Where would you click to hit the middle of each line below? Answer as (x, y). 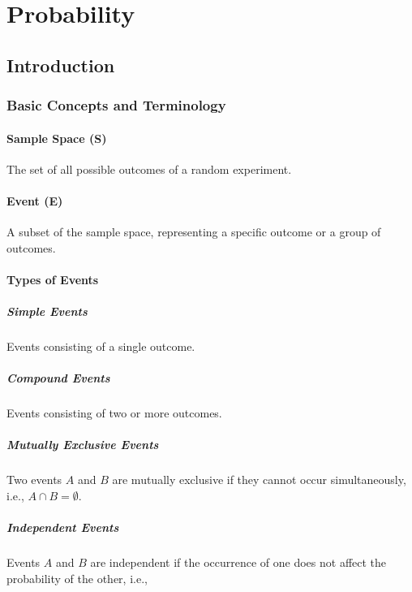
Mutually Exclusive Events (83, 445)
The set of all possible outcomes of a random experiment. (149, 169)
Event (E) (35, 200)
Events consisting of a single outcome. (101, 346)
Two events (34, 480)
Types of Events (53, 279)
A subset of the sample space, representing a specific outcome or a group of (194, 232)
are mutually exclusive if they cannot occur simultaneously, (259, 480)
